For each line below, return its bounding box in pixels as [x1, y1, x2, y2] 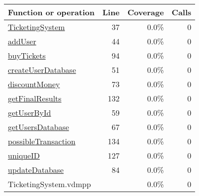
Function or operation [8, 6, 95, 18]
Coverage [127, 6, 164, 18]
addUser [8, 35, 36, 47]
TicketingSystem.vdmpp [8, 178, 91, 190]
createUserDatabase [8, 64, 76, 75]
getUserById [8, 107, 51, 118]
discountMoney [8, 78, 60, 90]
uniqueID [8, 150, 40, 161]
